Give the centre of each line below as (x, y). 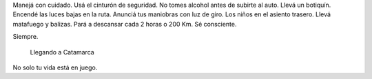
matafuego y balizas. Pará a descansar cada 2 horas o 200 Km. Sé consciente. (125, 24)
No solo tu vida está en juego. (55, 67)
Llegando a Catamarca (62, 52)
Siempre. (25, 37)
